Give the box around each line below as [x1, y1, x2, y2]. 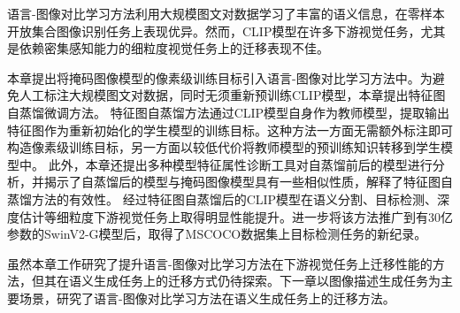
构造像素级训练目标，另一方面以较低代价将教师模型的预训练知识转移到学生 [7, 138, 441, 156]
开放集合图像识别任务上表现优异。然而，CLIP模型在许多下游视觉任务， [7, 21, 421, 40]
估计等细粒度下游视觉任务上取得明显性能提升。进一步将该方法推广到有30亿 [19, 207, 453, 225]
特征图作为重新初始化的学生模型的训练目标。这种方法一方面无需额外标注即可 [7, 120, 453, 139]
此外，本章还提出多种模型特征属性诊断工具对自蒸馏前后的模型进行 [48, 155, 433, 173]
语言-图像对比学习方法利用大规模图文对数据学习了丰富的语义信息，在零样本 [7, 4, 445, 22]
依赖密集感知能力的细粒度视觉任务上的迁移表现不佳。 [19, 39, 329, 57]
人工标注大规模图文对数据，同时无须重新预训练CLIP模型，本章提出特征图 [19, 86, 446, 104]
